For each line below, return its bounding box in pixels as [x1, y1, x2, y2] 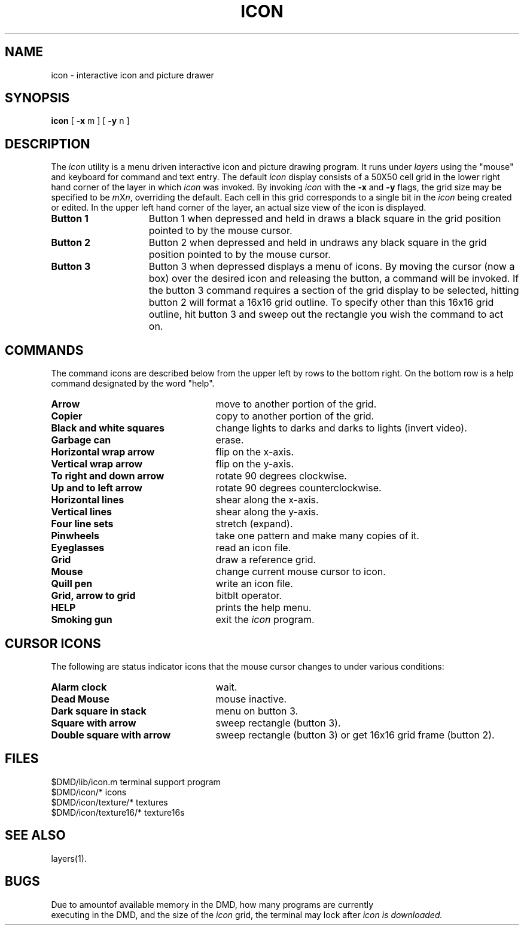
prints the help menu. [215, 601, 312, 614]
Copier [51, 410, 83, 423]
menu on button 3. [215, 704, 298, 717]
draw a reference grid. [215, 554, 316, 566]
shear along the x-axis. [215, 494, 319, 506]
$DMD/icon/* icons [51, 786, 127, 797]
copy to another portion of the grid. [215, 410, 374, 423]
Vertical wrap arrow [51, 458, 143, 470]
